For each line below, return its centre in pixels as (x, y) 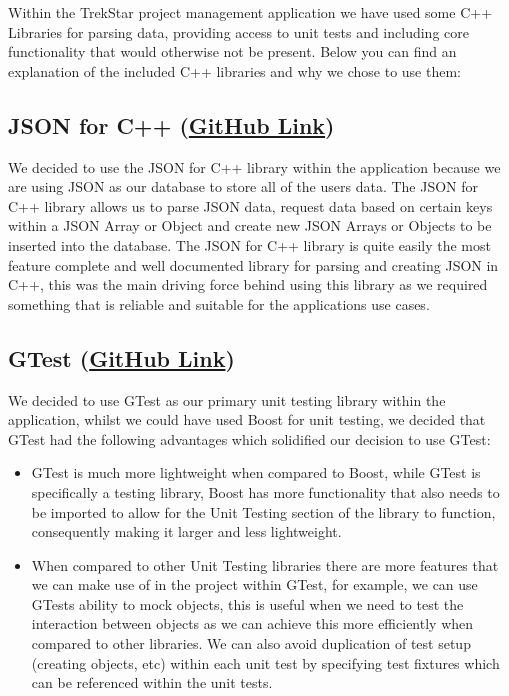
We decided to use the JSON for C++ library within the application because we (254, 166)
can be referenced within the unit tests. (152, 682)
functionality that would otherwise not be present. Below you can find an (232, 51)
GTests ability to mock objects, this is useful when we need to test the (247, 603)
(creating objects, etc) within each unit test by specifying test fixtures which (265, 662)
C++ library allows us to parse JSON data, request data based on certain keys (250, 205)
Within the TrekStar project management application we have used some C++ (250, 12)
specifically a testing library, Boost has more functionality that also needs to (265, 491)
